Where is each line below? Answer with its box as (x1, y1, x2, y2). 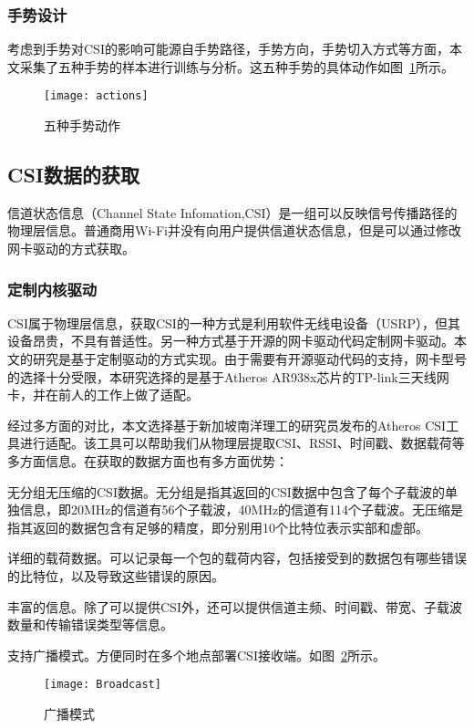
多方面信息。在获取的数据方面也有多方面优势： (7, 452, 288, 471)
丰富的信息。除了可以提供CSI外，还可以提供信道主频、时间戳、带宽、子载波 (7, 597, 462, 616)
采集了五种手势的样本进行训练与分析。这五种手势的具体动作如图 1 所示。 (19, 57, 454, 76)
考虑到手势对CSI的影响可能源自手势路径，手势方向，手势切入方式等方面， (7, 39, 449, 58)
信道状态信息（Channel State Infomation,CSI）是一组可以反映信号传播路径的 (7, 203, 458, 222)
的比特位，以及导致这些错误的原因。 (7, 566, 224, 585)
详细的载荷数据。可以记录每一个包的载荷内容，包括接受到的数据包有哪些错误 (7, 548, 467, 567)
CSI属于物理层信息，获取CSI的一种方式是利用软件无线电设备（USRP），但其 (7, 313, 461, 332)
